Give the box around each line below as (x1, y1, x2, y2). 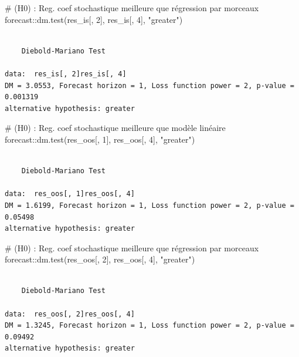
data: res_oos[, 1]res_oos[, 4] (5, 190, 135, 198)
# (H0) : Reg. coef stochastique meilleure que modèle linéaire (5, 122, 226, 134)
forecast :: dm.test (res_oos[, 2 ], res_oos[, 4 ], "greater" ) (5, 253, 195, 265)
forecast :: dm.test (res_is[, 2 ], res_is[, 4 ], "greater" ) (5, 13, 183, 25)
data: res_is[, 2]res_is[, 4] (5, 69, 127, 78)
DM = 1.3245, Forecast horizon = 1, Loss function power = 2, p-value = (5, 321, 294, 330)
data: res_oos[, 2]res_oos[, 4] (5, 309, 135, 318)
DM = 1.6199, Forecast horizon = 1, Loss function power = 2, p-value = (5, 201, 294, 210)
